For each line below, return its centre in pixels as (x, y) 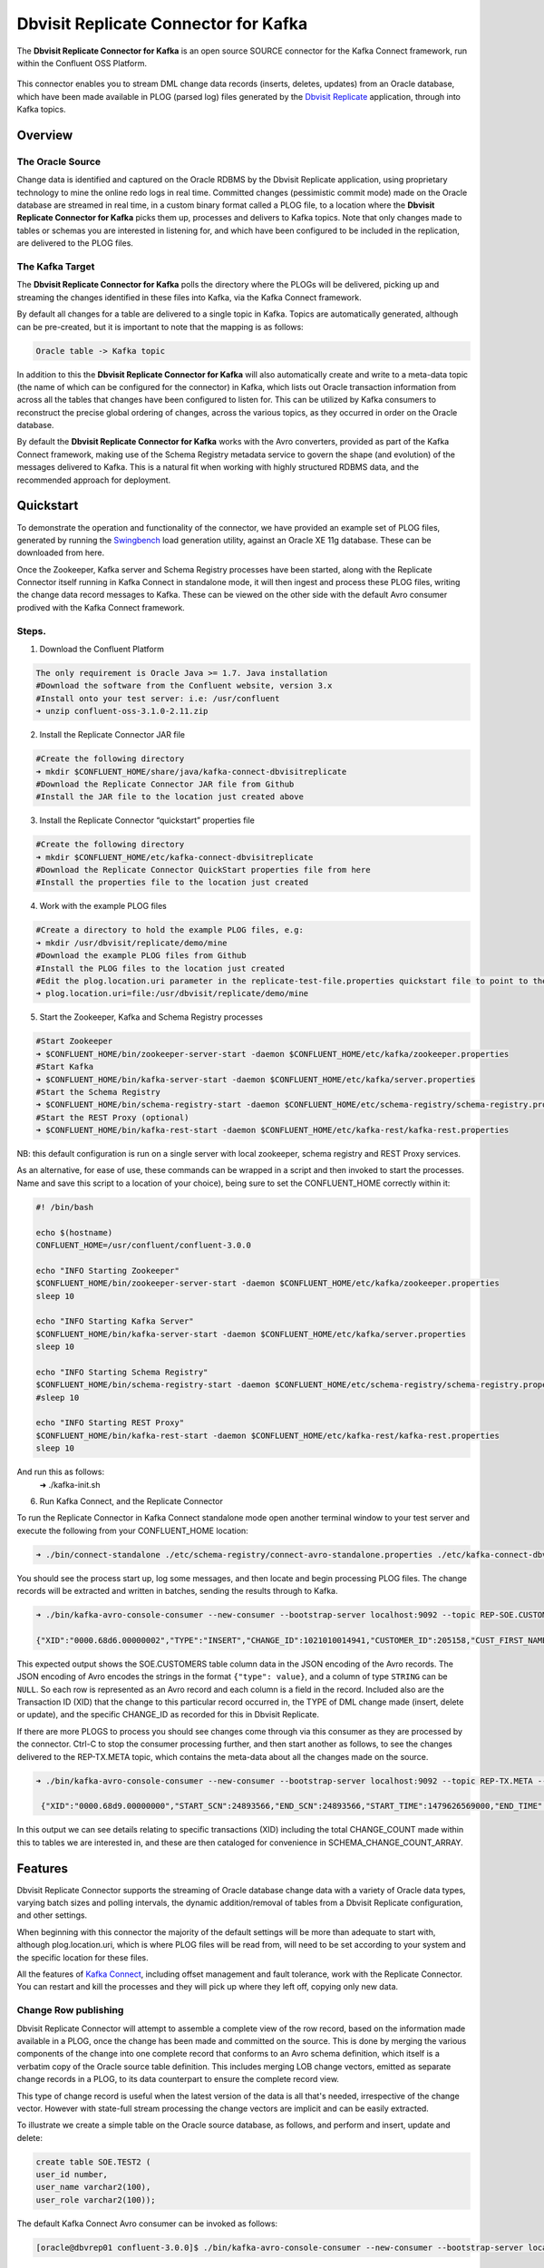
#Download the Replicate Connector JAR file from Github (165, 784)
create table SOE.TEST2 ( (93, 2162)
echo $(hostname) (74, 1232)
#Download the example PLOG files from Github (141, 956)
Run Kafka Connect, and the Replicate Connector (131, 1501)
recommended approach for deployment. (94, 480)
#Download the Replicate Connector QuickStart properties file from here (203, 870)
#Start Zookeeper (74, 1041)
